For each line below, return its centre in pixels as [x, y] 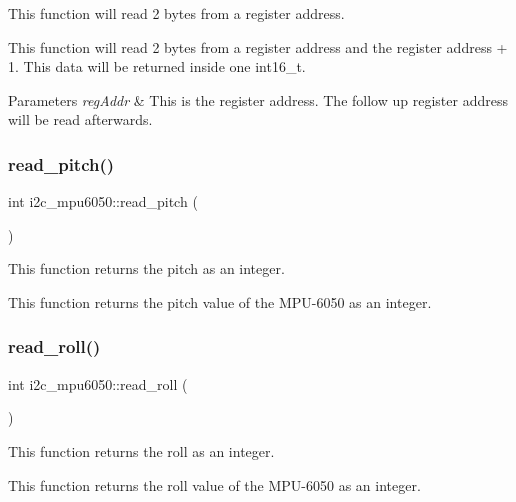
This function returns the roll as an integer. [141, 450]
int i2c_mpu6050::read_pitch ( [103, 201]
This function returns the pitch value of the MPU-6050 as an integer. [220, 301]
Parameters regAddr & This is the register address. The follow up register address [258, 99]
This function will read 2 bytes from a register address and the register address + [258, 46]
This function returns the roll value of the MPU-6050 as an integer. [214, 484]
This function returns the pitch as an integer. [146, 268]
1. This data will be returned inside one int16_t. [157, 66]
